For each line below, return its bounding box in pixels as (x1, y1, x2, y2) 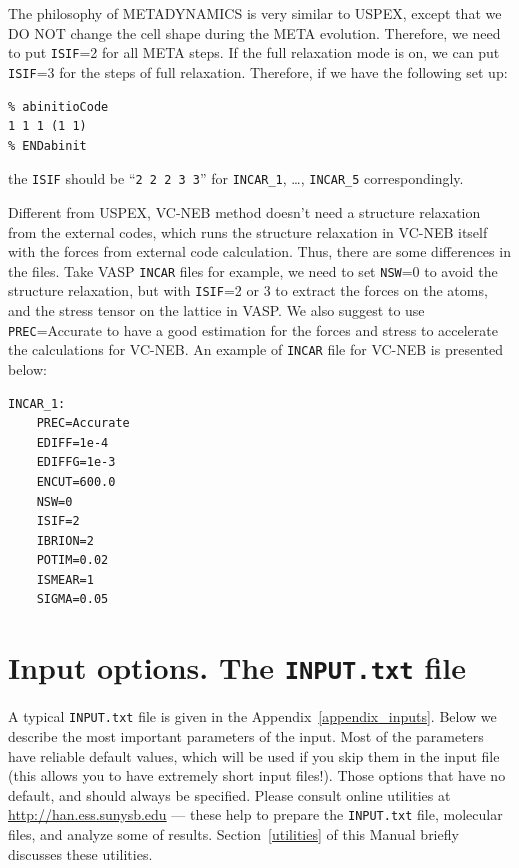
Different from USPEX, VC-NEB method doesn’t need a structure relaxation (8, 201, 481, 222)
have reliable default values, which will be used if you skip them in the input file (8, 745, 500, 766)
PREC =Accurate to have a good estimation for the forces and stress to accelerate (8, 319, 498, 340)
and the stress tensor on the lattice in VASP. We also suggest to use (8, 300, 425, 321)
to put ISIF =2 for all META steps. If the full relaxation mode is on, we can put (8, 42, 500, 63)
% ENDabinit (8, 138, 87, 153)
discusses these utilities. (8, 843, 153, 864)
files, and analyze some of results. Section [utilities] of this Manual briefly (8, 824, 459, 844)
